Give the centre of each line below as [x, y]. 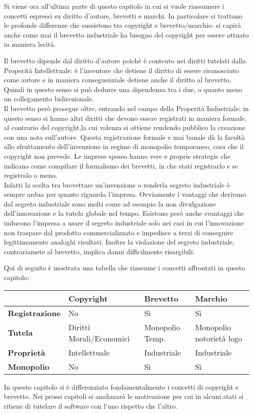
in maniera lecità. [30, 44]
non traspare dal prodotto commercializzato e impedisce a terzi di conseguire [118, 232]
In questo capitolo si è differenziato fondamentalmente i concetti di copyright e [121, 386]
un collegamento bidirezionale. [49, 99]
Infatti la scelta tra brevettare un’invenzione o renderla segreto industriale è [117, 184]
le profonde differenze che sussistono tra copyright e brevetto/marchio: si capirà [123, 25]
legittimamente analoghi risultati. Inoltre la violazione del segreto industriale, [119, 242]
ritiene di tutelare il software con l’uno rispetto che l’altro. [91, 405]
